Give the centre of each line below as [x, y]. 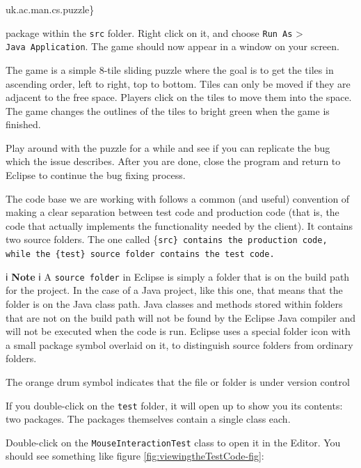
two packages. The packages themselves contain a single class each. [148, 419]
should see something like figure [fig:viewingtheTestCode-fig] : [135, 456]
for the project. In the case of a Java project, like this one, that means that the [174, 290]
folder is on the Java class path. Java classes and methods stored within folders [174, 304]
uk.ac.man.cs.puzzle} [50, 9]
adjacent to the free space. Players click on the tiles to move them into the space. [179, 97]
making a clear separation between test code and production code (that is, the [173, 212]
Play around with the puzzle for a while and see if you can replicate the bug [168, 147]
